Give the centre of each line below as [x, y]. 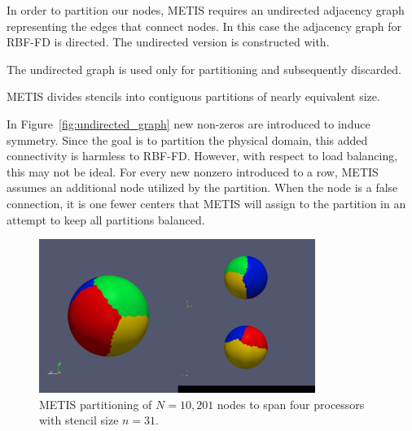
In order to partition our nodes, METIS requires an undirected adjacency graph [206, 10]
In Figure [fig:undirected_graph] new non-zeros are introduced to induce [188, 123]
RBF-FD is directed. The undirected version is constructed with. [168, 42]
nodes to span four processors [291, 404]
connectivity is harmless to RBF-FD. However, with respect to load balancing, [202, 156]
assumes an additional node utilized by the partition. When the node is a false [202, 187]
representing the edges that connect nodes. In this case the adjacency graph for [204, 26]
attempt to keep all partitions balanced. [106, 219]
